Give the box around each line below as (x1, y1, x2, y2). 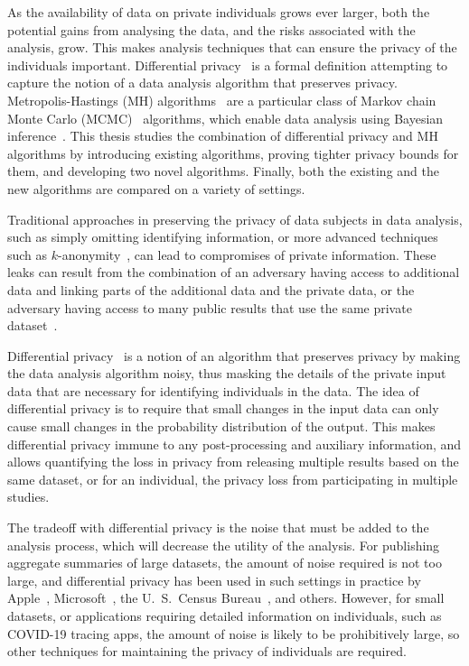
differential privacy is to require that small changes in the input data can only (7, 399, 439, 418)
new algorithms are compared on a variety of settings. (7, 179, 305, 198)
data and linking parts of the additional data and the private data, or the (7, 280, 415, 299)
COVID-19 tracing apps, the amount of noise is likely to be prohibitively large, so (7, 624, 460, 643)
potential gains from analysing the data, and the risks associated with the (7, 20, 416, 39)
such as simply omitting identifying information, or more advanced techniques (7, 227, 438, 246)
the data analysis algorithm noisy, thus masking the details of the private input (7, 364, 446, 383)
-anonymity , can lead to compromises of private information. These (58, 245, 436, 264)
